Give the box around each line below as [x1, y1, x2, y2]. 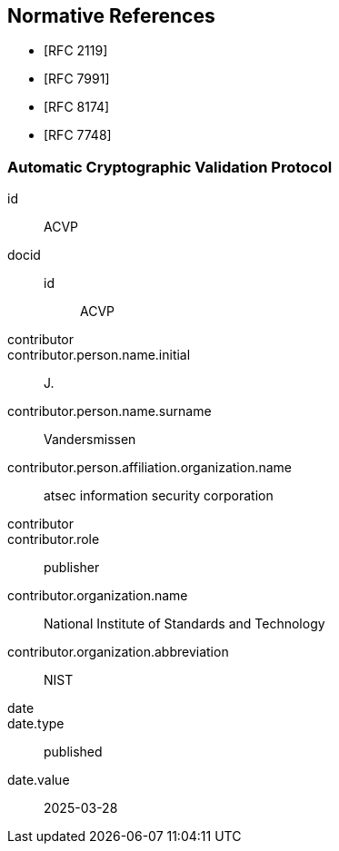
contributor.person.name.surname [7, 403, 212, 420]
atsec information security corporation [44, 488, 274, 504]
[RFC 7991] [44, 71, 110, 87]
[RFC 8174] [44, 99, 110, 115]
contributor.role [7, 531, 100, 548]
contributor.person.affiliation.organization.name [7, 460, 292, 476]
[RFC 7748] [44, 127, 112, 143]
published [44, 744, 103, 760]
